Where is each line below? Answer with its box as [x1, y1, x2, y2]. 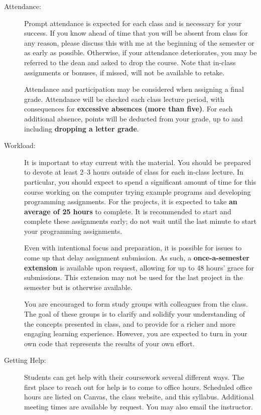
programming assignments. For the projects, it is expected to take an [24, 196, 237, 207]
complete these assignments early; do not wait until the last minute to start [24, 216, 256, 226]
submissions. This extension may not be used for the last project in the [24, 272, 243, 283]
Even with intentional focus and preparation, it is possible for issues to [24, 242, 242, 253]
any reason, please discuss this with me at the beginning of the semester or [24, 37, 254, 48]
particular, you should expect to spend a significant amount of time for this [24, 176, 256, 187]
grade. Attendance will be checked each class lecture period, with [24, 93, 224, 104]
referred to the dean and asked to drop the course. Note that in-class [24, 57, 236, 67]
